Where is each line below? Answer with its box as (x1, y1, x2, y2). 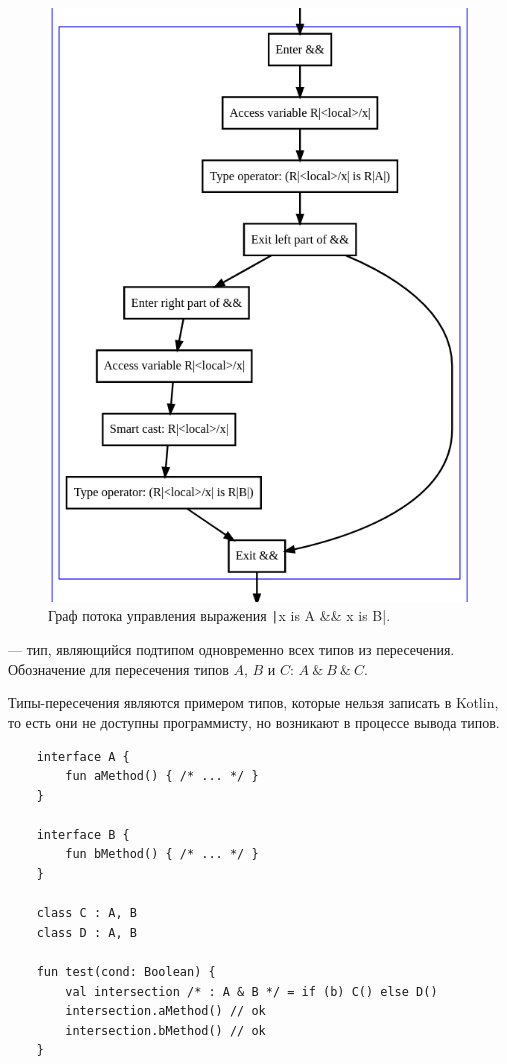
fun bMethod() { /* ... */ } (65, 847, 259, 862)
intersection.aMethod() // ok (65, 1004, 266, 1019)
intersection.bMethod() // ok (65, 1023, 266, 1038)
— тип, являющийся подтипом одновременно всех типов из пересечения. (8, 639, 455, 660)
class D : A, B (36, 925, 137, 940)
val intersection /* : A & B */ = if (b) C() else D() (65, 984, 438, 999)
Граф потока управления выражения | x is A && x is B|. (48, 605, 391, 626)
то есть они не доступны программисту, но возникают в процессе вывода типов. (8, 711, 500, 732)
